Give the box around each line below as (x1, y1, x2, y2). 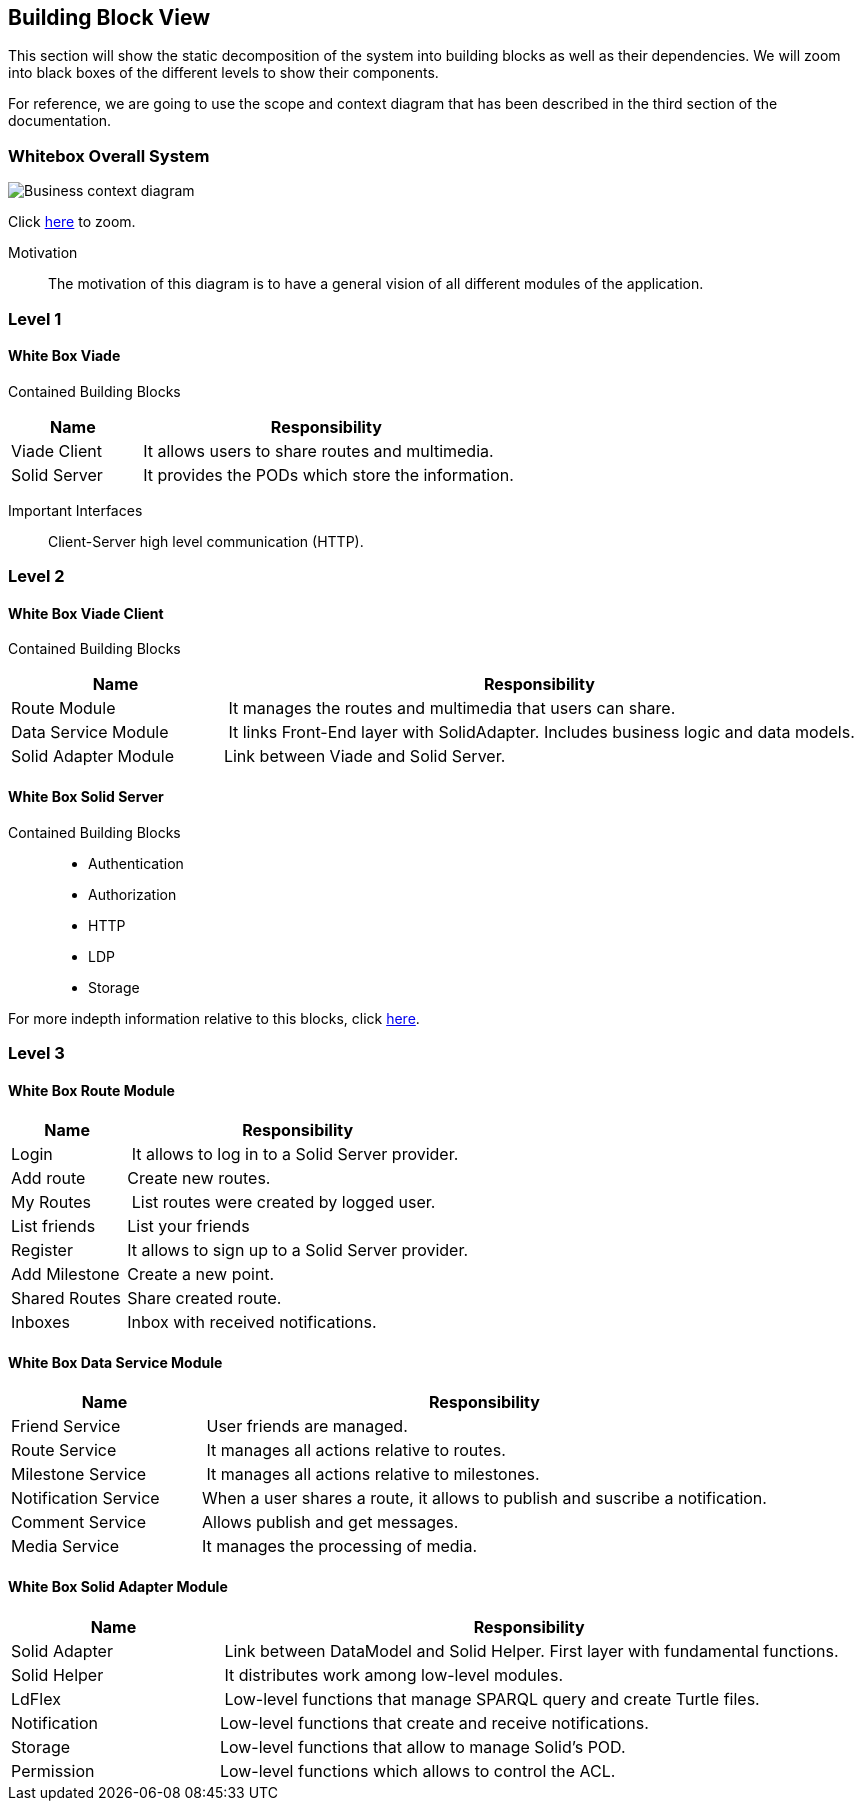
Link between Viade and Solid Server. (223, 746, 506, 767)
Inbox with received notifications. (127, 1312, 377, 1333)
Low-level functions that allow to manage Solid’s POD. (219, 1736, 626, 1757)
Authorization (88, 885, 177, 903)
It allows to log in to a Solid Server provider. (131, 1144, 459, 1165)
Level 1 (8, 308, 62, 329)
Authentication (88, 854, 184, 872)
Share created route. (127, 1288, 282, 1309)
